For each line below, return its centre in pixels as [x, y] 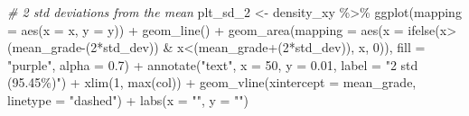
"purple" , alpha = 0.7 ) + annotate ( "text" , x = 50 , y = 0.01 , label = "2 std [213, 64]
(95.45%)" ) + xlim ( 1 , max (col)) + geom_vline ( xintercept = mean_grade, [212, 82]
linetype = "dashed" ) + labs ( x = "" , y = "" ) [128, 99]
